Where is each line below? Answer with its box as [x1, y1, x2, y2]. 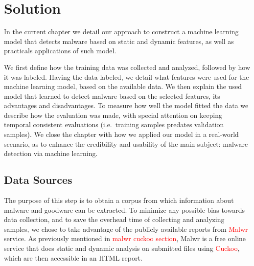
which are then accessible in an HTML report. [4, 252, 142, 263]
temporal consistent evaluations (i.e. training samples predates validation [4, 119, 224, 130]
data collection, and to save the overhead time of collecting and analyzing [4, 214, 225, 224]
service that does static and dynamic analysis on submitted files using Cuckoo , [4, 243, 240, 253]
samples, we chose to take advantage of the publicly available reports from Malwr [4, 223, 248, 234]
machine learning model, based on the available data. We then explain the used [4, 81, 242, 91]
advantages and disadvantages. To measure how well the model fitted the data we [4, 100, 249, 111]
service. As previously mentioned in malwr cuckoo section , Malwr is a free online [4, 233, 246, 244]
